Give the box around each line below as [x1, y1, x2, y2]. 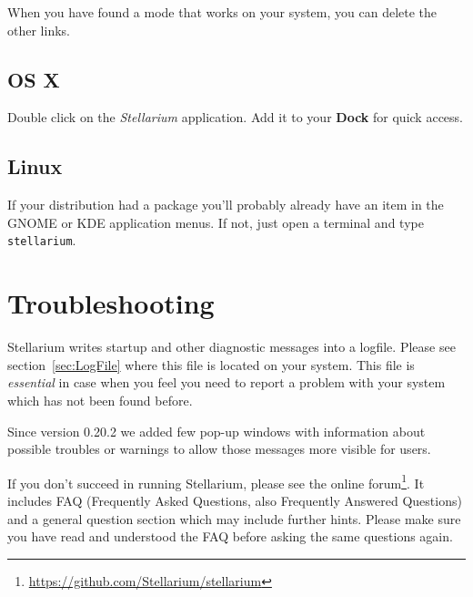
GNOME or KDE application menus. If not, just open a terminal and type [7, 212, 424, 232]
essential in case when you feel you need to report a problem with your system [7, 373, 446, 392]
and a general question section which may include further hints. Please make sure [7, 509, 461, 528]
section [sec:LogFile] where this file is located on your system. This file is [7, 355, 415, 374]
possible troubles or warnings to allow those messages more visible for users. [7, 439, 431, 458]
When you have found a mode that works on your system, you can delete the [7, 3, 438, 21]
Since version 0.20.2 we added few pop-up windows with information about [7, 421, 426, 440]
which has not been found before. [7, 390, 193, 409]
